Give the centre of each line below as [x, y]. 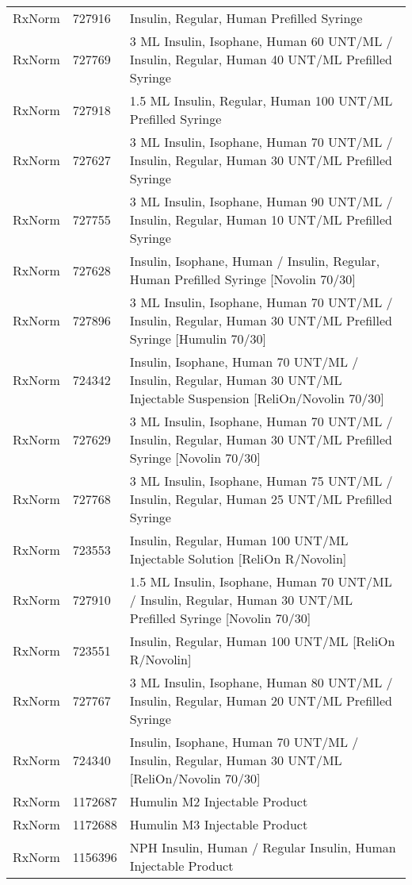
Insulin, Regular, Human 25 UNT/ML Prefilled [261, 499]
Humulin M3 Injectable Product [219, 824]
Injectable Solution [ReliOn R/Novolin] [238, 558]
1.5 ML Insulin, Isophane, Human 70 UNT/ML [261, 581]
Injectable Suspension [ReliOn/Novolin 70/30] [257, 398]
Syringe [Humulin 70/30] [198, 339]
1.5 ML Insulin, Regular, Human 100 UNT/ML [261, 100]
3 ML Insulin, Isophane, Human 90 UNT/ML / [261, 201]
